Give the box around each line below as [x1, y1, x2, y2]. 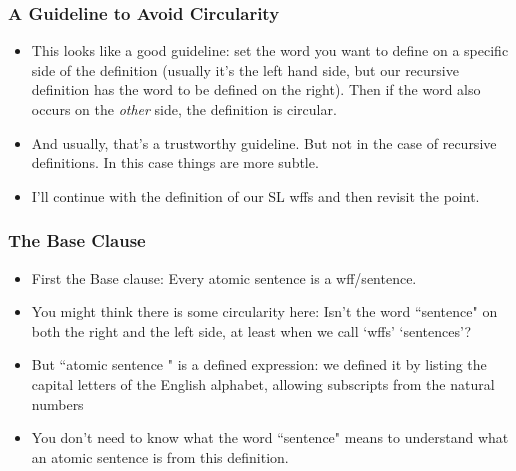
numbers [31, 393, 84, 414]
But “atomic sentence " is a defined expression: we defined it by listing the [31, 354, 487, 375]
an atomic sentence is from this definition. [31, 446, 289, 467]
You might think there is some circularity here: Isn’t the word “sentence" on [31, 301, 498, 322]
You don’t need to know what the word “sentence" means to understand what [31, 427, 509, 448]
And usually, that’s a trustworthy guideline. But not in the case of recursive [31, 132, 497, 153]
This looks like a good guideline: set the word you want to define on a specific [31, 40, 509, 61]
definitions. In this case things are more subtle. [31, 152, 319, 173]
